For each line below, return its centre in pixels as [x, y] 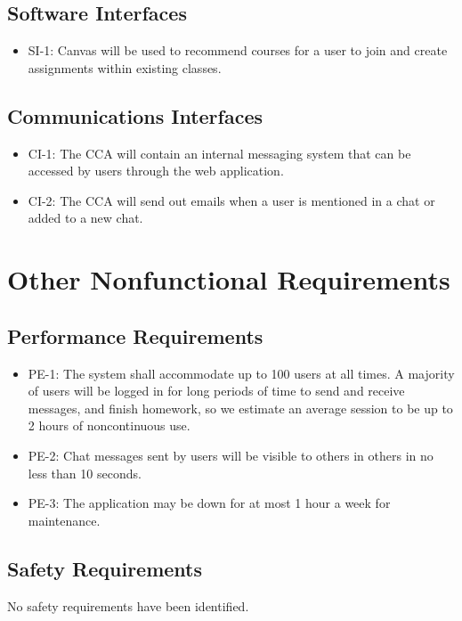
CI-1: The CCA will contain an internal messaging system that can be [219, 153]
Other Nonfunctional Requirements [229, 279]
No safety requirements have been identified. [128, 605]
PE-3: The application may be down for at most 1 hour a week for [209, 503]
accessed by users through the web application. [156, 171]
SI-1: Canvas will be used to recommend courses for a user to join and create [238, 50]
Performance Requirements [135, 335]
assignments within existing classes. [125, 67]
